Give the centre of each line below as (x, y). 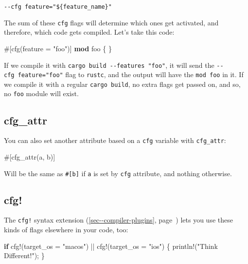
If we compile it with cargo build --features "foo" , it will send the (109, 65)
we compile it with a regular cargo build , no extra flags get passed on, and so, (122, 84)
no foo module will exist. (41, 93)
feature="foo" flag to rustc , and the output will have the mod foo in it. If (131, 74)
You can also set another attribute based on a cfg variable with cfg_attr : (115, 140)
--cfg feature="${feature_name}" (58, 7)
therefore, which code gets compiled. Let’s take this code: (89, 32)
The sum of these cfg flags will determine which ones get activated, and (111, 22)
